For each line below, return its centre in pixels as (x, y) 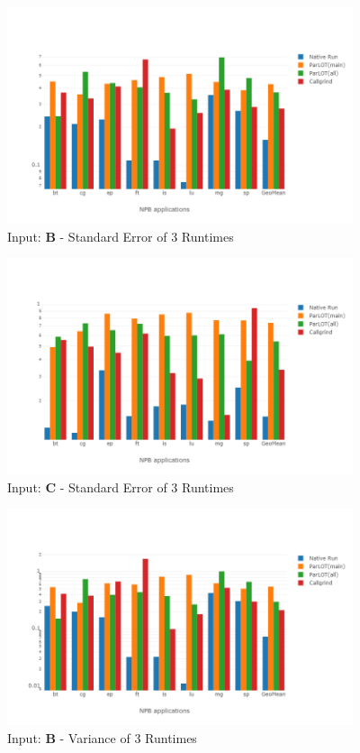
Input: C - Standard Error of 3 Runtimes (121, 487)
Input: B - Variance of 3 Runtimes (102, 737)
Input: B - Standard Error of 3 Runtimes (121, 236)
